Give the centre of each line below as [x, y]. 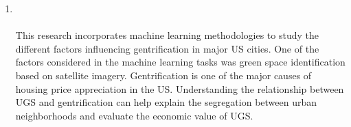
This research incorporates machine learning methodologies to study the [167, 35]
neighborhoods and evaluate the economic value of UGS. [134, 115]
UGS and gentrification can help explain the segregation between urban [166, 102]
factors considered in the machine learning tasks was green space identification [180, 62]
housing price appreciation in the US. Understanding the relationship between [180, 88]
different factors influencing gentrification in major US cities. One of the [167, 48]
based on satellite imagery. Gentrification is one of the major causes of [163, 75]
